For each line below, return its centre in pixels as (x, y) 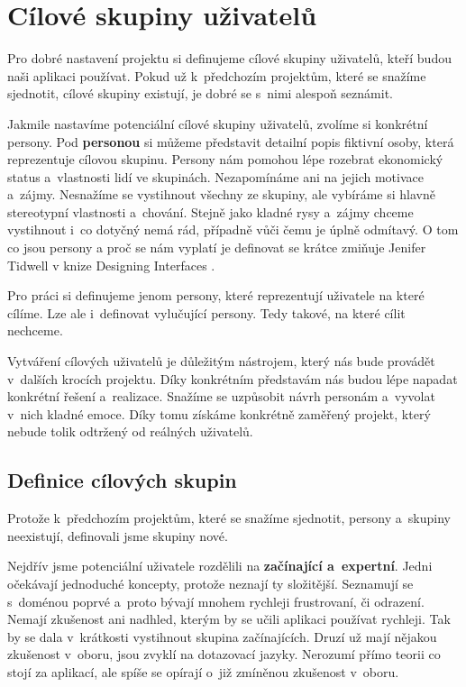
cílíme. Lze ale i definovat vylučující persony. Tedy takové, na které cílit (206, 312)
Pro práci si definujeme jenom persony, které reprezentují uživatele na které (216, 295)
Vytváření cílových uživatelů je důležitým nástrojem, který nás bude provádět (221, 361)
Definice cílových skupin (122, 480)
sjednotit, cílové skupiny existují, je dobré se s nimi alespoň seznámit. (200, 93)
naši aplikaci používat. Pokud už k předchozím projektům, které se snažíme (217, 75)
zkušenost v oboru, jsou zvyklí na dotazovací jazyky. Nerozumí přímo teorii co (224, 654)
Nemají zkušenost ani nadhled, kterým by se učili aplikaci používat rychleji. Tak (229, 619)
